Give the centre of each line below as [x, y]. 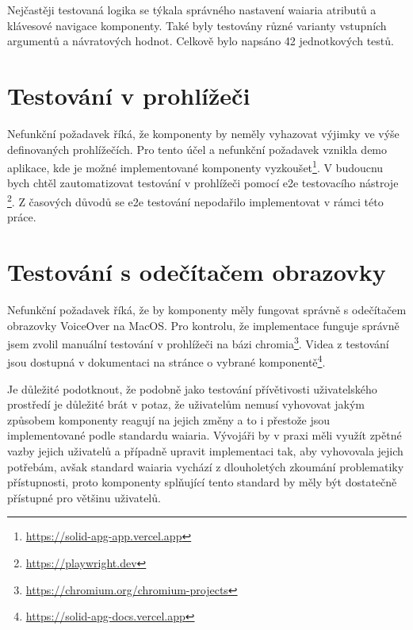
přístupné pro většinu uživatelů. [84, 497]
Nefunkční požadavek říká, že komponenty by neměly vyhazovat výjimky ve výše [203, 133]
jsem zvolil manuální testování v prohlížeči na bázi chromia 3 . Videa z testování [198, 342]
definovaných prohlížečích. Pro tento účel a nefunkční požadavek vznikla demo [197, 149]
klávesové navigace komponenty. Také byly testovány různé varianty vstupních [197, 25]
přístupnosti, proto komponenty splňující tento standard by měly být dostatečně [202, 482]
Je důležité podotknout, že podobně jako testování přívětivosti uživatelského [192, 388]
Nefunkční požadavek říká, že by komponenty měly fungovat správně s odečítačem [207, 309]
